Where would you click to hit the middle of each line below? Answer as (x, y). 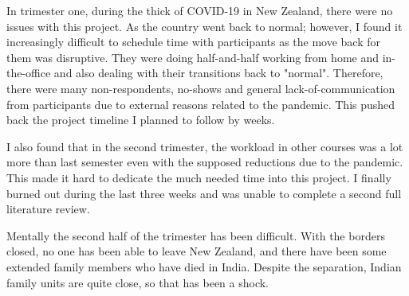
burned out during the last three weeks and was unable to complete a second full (204, 193)
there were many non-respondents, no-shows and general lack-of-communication (201, 88)
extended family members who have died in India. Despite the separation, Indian (204, 266)
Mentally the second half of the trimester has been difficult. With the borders (196, 235)
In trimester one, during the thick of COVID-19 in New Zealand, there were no (200, 10)
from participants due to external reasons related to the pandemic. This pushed (201, 104)
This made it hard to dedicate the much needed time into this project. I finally (199, 177)
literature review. (48, 209)
